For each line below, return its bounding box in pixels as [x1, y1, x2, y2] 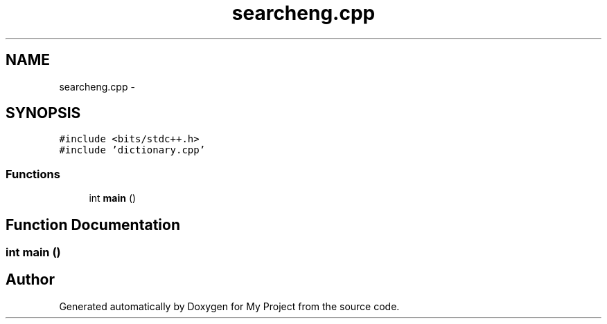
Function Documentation [6, 216, 180, 234]
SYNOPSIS [6, 104, 81, 122]
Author [6, 271, 55, 289]
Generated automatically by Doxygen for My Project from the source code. [59, 300, 400, 312]
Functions [6, 166, 60, 181]
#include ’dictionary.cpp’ [59, 144, 206, 156]
